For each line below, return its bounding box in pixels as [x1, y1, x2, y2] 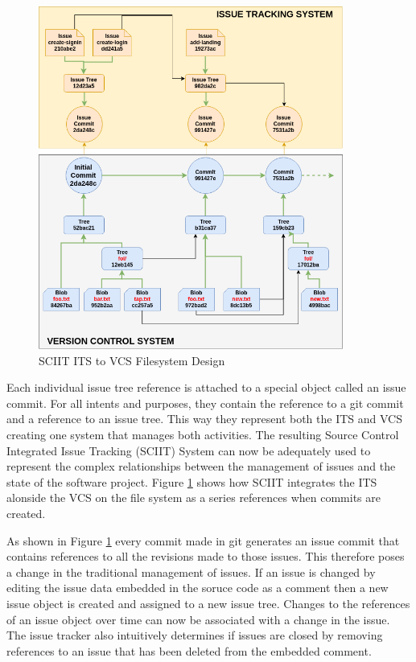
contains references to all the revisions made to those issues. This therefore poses [6, 548, 405, 565]
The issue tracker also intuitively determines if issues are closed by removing [6, 627, 383, 643]
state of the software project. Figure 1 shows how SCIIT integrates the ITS [6, 473, 377, 490]
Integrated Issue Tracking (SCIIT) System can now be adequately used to [6, 442, 371, 458]
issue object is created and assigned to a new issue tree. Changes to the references [6, 594, 410, 611]
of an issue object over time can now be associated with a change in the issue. [6, 611, 390, 627]
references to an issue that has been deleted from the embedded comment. [6, 642, 372, 659]
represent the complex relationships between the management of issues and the [6, 458, 396, 475]
